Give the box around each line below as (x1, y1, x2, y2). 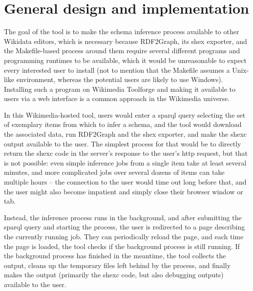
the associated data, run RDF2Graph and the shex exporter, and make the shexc (4, 129, 247, 139)
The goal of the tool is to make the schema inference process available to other (4, 26, 239, 37)
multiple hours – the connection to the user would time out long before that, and (4, 177, 247, 187)
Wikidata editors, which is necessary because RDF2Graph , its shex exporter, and (4, 36, 247, 46)
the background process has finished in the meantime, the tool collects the (4, 250, 226, 261)
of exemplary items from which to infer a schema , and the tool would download (4, 119, 242, 129)
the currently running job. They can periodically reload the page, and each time (4, 231, 244, 241)
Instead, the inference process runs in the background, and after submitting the (4, 212, 242, 222)
